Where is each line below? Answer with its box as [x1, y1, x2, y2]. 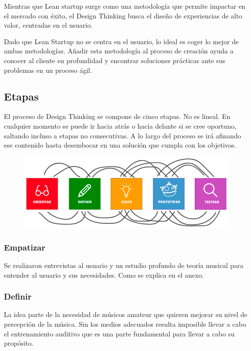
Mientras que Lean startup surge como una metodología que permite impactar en [4, 1, 246, 11]
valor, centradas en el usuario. [4, 20, 93, 30]
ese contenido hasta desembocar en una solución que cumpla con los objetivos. [4, 140, 236, 150]
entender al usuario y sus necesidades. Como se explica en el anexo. [4, 269, 204, 280]
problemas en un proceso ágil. [4, 65, 92, 75]
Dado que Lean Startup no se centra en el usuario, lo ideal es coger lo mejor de [4, 36, 239, 46]
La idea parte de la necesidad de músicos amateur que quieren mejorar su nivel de [4, 309, 248, 319]
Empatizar [4, 241, 46, 253]
